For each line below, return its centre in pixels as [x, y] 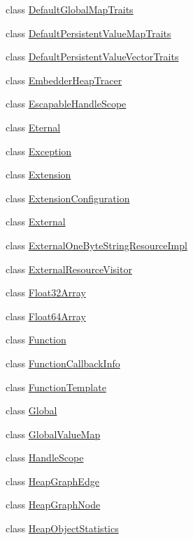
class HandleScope [45, 457]
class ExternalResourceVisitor [69, 269]
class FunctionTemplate [56, 387]
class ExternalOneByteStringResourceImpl [96, 245]
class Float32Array [46, 292]
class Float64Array [46, 316]
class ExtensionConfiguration [68, 198]
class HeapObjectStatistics [62, 528]
